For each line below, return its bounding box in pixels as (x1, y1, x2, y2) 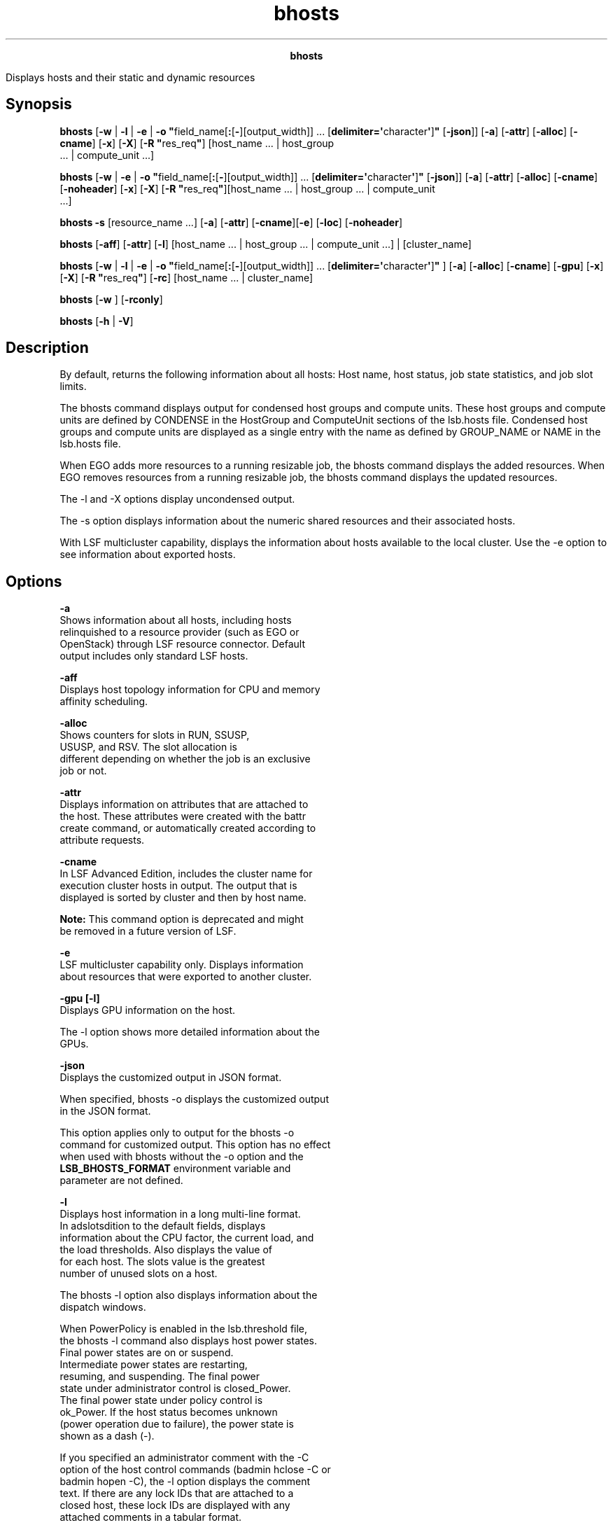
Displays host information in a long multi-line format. (59, 1208, 301, 1220)
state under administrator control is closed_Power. (59, 1382, 291, 1395)
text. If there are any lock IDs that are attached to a (59, 1487, 294, 1500)
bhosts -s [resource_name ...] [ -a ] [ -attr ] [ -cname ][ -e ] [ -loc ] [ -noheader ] (59, 216, 403, 228)
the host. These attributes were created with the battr (59, 810, 306, 823)
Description (6, 339, 89, 357)
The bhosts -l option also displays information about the (59, 1289, 318, 1302)
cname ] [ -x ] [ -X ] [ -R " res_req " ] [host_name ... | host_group (59, 137, 334, 149)
